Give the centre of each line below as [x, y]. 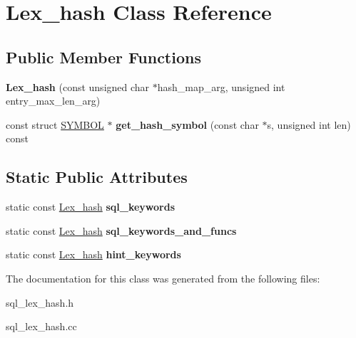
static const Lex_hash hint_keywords [93, 254]
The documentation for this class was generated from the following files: [163, 278]
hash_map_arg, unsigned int [221, 86]
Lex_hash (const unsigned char [78, 86]
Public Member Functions [103, 57]
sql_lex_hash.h [40, 302]
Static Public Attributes [97, 177]
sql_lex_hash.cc [41, 326]
